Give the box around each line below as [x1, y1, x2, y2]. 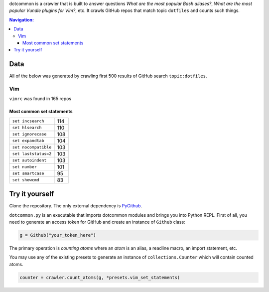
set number [12, 164, 37, 169]
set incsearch [12, 119, 44, 124]
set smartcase [12, 171, 44, 176]
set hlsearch [12, 125, 42, 131]
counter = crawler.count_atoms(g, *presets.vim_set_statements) [19, 275, 180, 280]
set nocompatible [12, 145, 52, 150]
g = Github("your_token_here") [19, 232, 97, 238]
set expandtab [12, 138, 44, 144]
